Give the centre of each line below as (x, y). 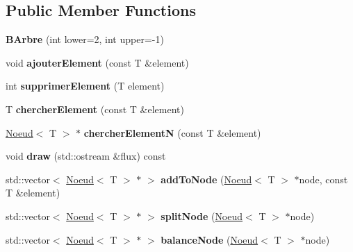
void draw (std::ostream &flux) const (86, 156)
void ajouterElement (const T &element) (97, 62)
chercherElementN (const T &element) (172, 132)
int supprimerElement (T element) (85, 86)
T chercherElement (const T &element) (95, 109)
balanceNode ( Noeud (210, 239)
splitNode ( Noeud (202, 216)
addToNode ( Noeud (206, 179)
